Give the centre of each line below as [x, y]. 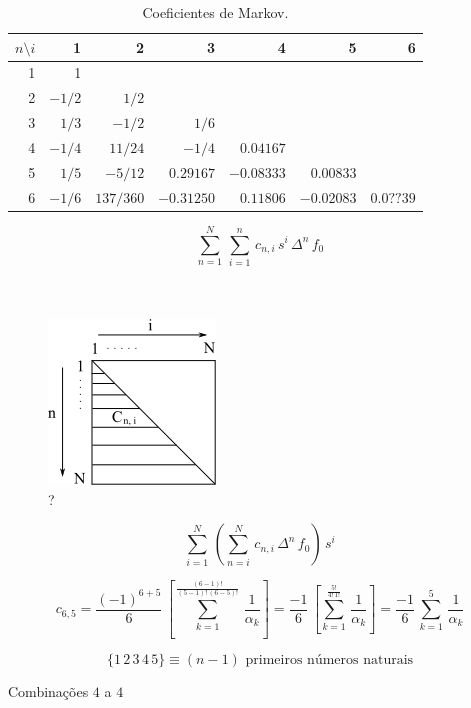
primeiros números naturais [329, 660]
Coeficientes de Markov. [215, 12]
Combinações [48, 691]
